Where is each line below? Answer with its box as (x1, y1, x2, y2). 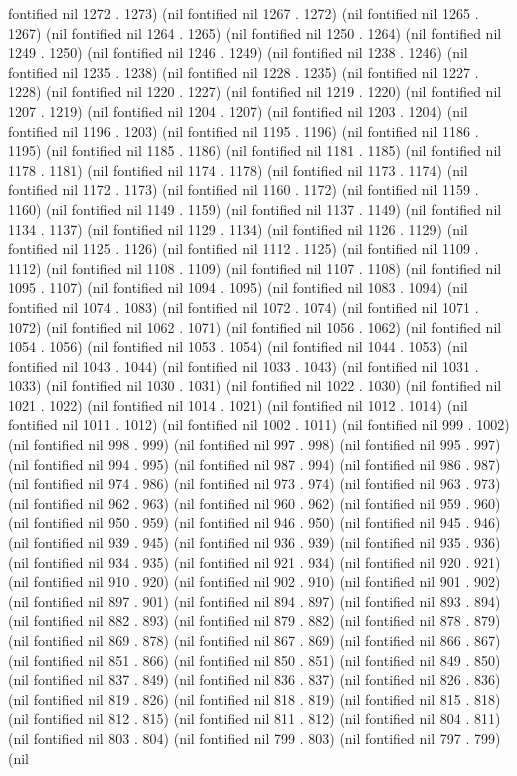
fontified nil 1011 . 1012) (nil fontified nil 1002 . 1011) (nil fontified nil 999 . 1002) (8, 414, 510, 435)
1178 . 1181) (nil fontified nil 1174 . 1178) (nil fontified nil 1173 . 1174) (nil (8, 159, 468, 180)
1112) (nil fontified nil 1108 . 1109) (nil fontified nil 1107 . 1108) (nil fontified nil (8, 257, 502, 278)
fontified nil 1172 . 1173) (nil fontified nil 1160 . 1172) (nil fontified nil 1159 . (8, 179, 479, 200)
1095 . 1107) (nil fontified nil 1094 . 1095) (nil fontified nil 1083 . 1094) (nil (8, 277, 468, 298)
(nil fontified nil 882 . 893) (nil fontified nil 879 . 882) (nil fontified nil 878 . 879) (8, 610, 501, 631)
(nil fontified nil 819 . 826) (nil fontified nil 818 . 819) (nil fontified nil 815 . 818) (8, 688, 501, 709)
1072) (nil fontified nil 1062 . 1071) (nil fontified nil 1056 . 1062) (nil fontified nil (8, 316, 502, 337)
